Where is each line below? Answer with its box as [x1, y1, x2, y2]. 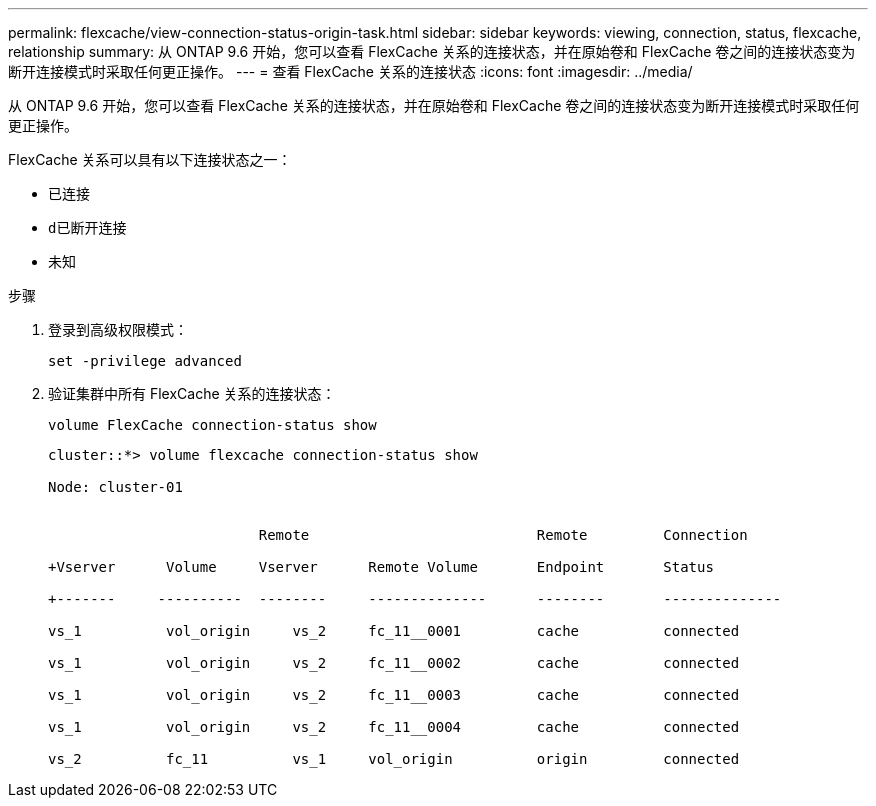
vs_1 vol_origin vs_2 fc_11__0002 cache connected [48, 655, 740, 671]
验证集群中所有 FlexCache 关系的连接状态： [48, 385, 336, 402]
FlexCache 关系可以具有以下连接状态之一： [8, 151, 292, 168]
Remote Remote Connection [258, 527, 748, 543]
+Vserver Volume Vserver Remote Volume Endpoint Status [48, 559, 714, 575]
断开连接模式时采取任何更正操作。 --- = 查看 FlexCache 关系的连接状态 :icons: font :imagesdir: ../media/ [8, 63, 693, 80]
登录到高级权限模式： [48, 321, 188, 338]
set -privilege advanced [48, 353, 242, 369]
